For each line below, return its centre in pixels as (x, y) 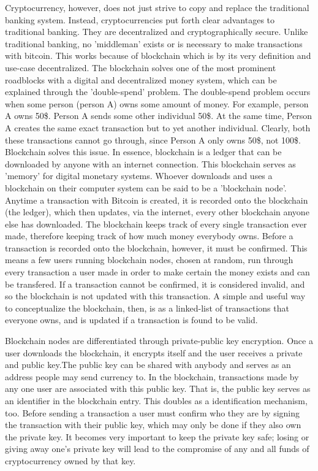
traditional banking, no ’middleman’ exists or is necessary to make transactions (154, 43)
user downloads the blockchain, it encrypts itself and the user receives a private (154, 352)
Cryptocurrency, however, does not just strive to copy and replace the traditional (157, 7)
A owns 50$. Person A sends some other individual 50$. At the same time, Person (159, 116)
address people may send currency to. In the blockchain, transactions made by (152, 376)
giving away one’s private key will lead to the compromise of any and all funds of (157, 449)
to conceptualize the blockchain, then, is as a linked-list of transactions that (147, 308)
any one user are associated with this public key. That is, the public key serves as (158, 389)
